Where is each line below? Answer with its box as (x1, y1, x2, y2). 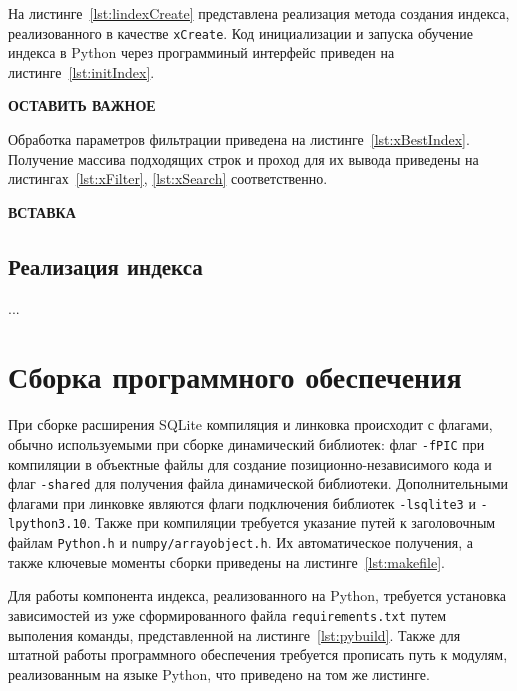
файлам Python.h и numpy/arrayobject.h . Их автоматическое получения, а (8, 532, 474, 553)
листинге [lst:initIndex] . (8, 61, 155, 82)
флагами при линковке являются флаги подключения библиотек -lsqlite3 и (8, 492, 476, 513)
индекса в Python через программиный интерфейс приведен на (8, 42, 395, 63)
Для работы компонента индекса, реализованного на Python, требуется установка (8, 585, 506, 606)
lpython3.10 (8, 517, 87, 532)
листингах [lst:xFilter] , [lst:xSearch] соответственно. (8, 168, 328, 189)
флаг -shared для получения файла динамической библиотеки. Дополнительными (8, 473, 508, 494)
